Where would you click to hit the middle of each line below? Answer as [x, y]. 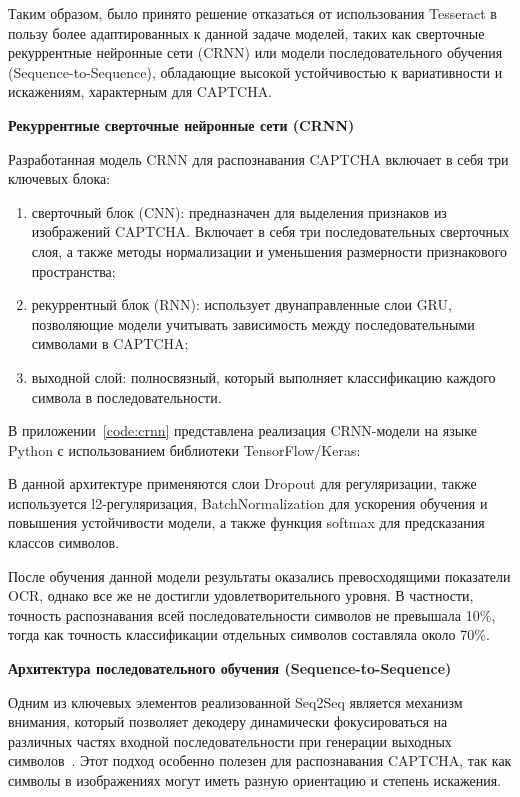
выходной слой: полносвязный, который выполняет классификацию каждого [263, 376]
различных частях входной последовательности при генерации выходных [230, 740]
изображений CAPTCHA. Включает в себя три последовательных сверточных [270, 231]
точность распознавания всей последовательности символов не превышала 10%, [252, 614]
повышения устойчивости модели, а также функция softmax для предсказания [246, 522]
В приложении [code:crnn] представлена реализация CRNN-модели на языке [242, 430]
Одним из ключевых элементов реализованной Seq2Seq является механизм [235, 701]
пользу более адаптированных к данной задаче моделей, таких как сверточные [246, 32]
